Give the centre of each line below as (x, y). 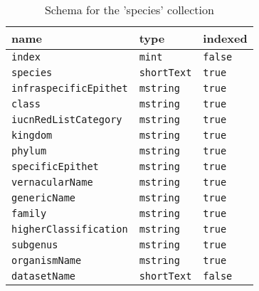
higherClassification (70, 229)
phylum (29, 151)
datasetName (44, 276)
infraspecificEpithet (70, 88)
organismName (47, 260)
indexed (225, 38)
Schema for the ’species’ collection (129, 10)
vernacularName (52, 182)
